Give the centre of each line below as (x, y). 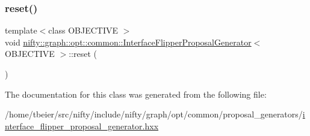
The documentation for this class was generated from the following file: (136, 94)
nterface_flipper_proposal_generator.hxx (82, 126)
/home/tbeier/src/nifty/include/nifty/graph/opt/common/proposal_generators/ (154, 114)
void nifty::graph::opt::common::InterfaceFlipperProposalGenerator (128, 42)
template (21, 30)
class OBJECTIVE (83, 30)
